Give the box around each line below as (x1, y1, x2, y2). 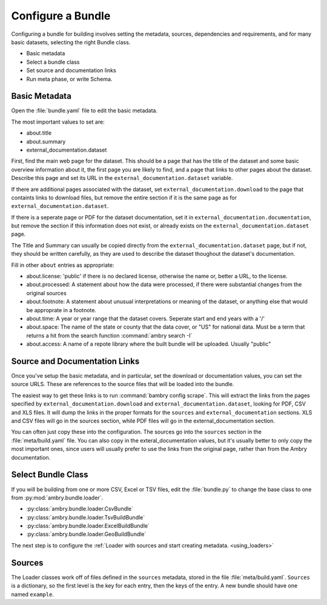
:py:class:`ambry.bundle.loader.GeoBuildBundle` (26, 530, 147, 538)
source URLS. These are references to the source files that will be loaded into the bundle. (11, 381, 234, 388)
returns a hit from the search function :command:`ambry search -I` (26, 332, 193, 339)
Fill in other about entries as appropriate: (11, 261, 114, 269)
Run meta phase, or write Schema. (26, 75, 113, 82)
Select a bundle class (26, 58, 80, 65)
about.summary (26, 138, 66, 145)
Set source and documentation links (26, 67, 116, 74)
